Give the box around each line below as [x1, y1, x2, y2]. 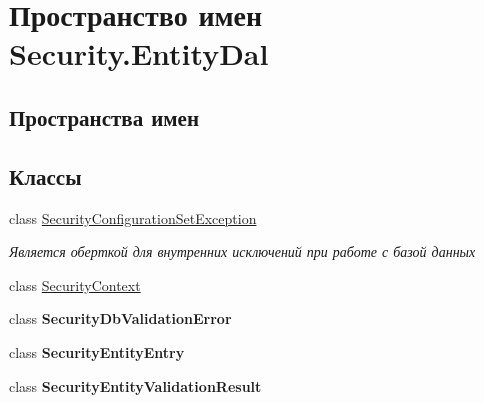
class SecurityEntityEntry [9, 341, 185, 362]
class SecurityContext [9, 274, 141, 295]
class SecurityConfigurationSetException [9, 207, 257, 228]
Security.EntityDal [9, 33, 269, 74]
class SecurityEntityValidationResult [9, 375, 262, 396]
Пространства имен [9, 101, 200, 132]
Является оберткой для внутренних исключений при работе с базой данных [9, 241, 476, 262]
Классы [9, 160, 82, 191]
